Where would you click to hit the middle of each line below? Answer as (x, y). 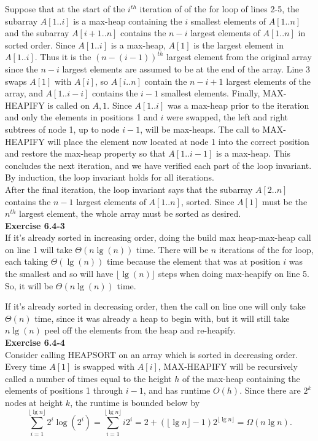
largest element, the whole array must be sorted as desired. (130, 213)
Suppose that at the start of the (65, 9)
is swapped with (104, 366)
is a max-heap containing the (128, 21)
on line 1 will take (39, 249)
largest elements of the (269, 81)
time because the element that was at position (194, 261)
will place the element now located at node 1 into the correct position (178, 141)
